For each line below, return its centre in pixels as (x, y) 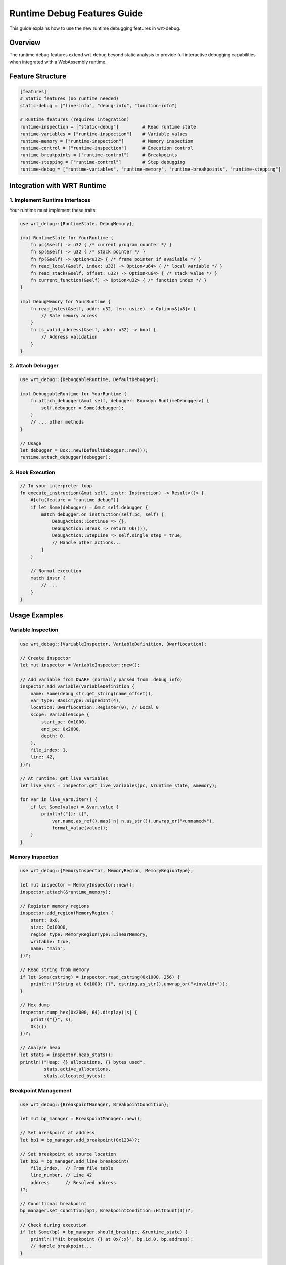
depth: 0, (53, 736)
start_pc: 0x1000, (64, 722)
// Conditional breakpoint (53, 1204)
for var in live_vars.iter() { (59, 800)
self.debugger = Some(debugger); (83, 408)
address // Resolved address (73, 1182)
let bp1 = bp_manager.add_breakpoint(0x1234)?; (80, 1140)
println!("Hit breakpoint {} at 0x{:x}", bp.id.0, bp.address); (112, 1239)
